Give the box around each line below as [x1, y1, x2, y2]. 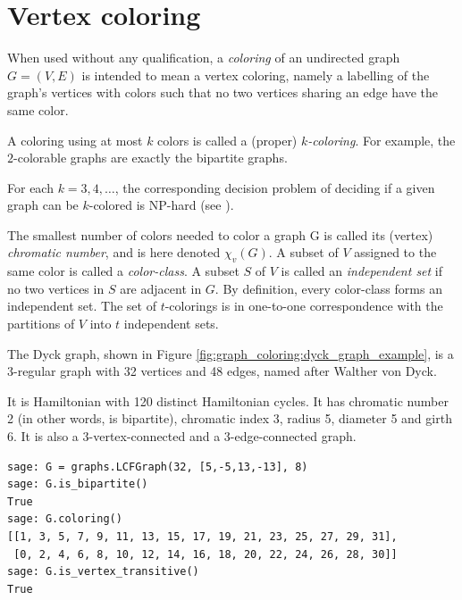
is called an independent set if [281, 262, 443, 280]
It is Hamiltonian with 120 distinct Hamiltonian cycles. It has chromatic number [7, 391, 449, 410]
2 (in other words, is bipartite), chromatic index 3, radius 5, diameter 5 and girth [7, 409, 452, 428]
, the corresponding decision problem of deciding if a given [114, 178, 435, 196]
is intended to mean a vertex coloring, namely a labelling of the [81, 65, 430, 84]
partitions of [7, 314, 75, 333]
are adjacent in [120, 279, 202, 297]
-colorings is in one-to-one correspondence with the [164, 296, 443, 315]
